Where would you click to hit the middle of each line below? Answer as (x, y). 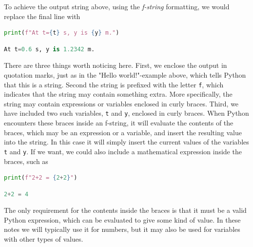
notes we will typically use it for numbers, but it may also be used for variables (122, 229)
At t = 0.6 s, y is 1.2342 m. (49, 49)
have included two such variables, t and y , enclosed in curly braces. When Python (126, 113)
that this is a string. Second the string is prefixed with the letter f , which (114, 84)
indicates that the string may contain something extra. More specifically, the (118, 94)
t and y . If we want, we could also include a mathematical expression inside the (123, 151)
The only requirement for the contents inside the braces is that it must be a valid (125, 210)
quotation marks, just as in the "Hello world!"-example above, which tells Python (125, 74)
